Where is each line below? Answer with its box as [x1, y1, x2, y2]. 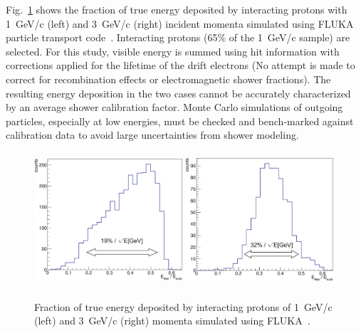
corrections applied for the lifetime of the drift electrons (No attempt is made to [6, 58, 355, 73]
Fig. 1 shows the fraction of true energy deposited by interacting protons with [6, 2, 347, 16]
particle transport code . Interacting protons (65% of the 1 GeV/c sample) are [6, 30, 350, 45]
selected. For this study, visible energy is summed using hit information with [6, 43, 340, 58]
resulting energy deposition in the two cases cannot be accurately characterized [6, 85, 351, 100]
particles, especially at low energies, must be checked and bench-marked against [6, 113, 354, 128]
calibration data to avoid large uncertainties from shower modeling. [6, 127, 299, 142]
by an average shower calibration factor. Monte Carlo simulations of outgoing [6, 100, 343, 115]
